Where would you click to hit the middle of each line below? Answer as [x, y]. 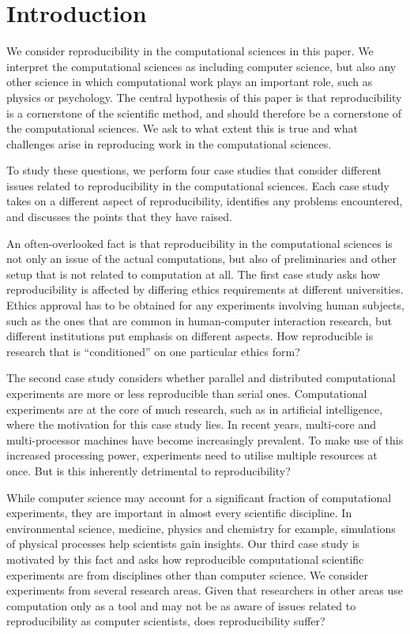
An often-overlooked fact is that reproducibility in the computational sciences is [199, 243]
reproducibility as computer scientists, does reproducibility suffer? [166, 621]
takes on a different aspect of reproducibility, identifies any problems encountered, [205, 201]
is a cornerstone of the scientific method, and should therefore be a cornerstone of [204, 113]
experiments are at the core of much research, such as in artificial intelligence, [195, 409]
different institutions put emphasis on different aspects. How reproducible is [190, 336]
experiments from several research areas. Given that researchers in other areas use [205, 590]
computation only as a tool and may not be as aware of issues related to [181, 605]
